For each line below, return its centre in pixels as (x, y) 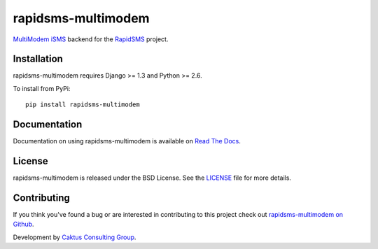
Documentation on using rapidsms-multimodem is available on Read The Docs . (127, 141)
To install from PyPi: (42, 88)
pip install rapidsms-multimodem (83, 105)
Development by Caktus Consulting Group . (75, 237)
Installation (38, 59)
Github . (23, 225)
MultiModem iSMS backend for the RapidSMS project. (91, 39)
